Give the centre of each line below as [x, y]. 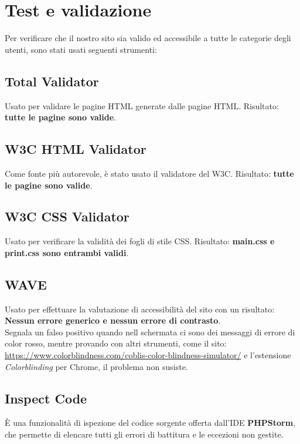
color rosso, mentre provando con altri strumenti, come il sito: [116, 343]
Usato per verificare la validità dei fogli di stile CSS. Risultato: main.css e [140, 241]
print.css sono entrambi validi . [67, 252]
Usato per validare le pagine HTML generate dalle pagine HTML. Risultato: [142, 105]
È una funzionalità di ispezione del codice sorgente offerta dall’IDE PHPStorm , [150, 423]
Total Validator [52, 81]
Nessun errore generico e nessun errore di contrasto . [113, 320]
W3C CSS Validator [67, 216]
